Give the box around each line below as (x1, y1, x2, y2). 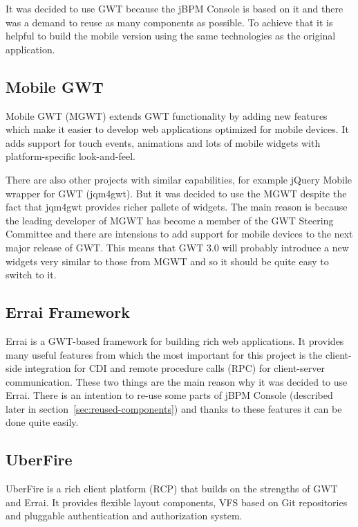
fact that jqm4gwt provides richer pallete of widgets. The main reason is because (6, 199, 348, 214)
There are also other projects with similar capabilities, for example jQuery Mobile (6, 172, 352, 186)
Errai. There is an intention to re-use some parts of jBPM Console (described (6, 388, 333, 402)
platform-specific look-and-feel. (6, 149, 135, 163)
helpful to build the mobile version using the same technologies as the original (6, 28, 336, 43)
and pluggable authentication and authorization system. (6, 508, 243, 523)
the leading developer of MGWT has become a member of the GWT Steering (6, 213, 334, 227)
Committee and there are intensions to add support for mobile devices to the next (6, 226, 353, 241)
